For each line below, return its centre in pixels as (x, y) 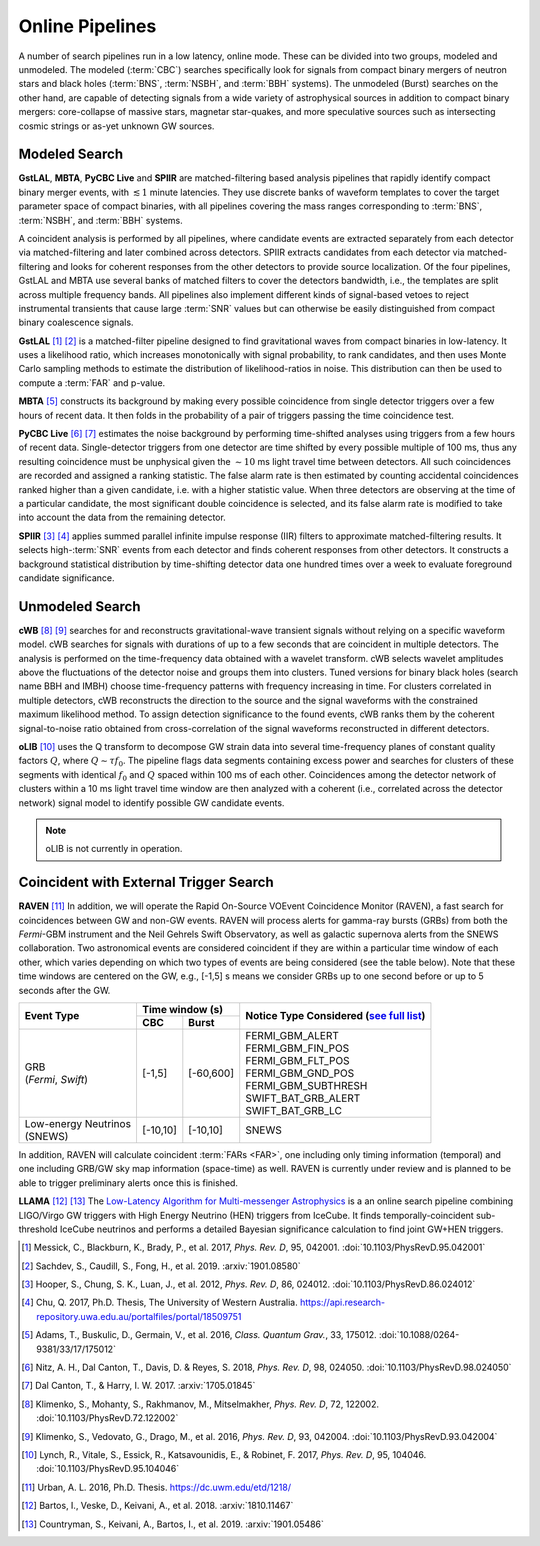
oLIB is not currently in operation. (114, 849)
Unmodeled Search (79, 606)
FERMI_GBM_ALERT (292, 1035)
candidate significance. (66, 577)
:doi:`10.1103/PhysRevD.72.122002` (107, 1418)
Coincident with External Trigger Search (146, 882)
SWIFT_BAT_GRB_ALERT (303, 1098)
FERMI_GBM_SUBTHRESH (306, 1085)
